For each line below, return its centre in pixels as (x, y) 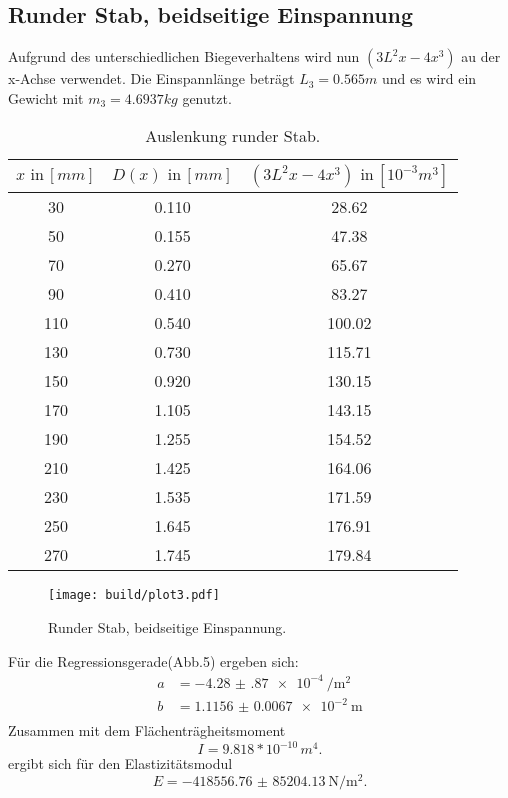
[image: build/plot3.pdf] (134, 595)
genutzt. (207, 97)
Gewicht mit (46, 97)
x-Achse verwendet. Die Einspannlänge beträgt (151, 78)
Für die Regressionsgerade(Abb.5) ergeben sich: (153, 660)
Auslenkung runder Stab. (233, 136)
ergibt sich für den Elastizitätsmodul (120, 763)
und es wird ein (429, 78)
